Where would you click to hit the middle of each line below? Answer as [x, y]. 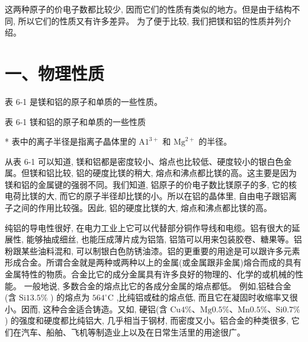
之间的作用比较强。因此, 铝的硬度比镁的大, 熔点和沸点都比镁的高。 [142, 208]
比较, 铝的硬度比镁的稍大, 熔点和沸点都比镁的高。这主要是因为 [176, 173]
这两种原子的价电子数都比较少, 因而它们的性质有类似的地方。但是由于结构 [148, 9]
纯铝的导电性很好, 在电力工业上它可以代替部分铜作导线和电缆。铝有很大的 [148, 227]
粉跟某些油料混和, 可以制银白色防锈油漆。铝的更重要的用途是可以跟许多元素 [153, 250]
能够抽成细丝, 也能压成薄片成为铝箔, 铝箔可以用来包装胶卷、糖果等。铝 [164, 239]
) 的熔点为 [70, 297]
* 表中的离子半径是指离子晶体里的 [70, 141]
